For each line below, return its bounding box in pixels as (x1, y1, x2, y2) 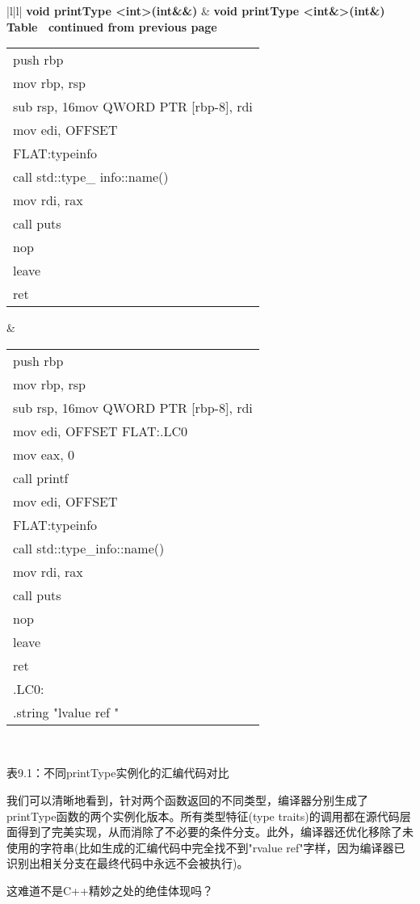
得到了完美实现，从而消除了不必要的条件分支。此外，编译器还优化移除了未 (17, 823, 414, 840)
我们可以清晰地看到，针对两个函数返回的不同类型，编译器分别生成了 (6, 791, 368, 808)
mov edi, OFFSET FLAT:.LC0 (13, 421, 188, 440)
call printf (13, 468, 69, 487)
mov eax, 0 (13, 444, 74, 464)
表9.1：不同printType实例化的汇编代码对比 (6, 764, 229, 781)
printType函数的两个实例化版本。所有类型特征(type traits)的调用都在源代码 (6, 807, 400, 824)
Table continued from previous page (6, 18, 217, 35)
